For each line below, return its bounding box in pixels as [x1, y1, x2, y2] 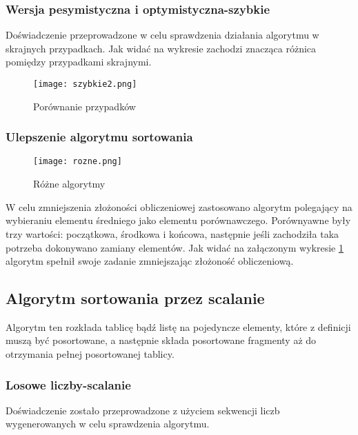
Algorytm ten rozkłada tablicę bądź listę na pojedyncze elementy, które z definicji [6, 319, 351, 334]
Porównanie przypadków [33, 99, 136, 113]
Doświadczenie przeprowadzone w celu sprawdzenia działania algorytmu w [6, 28, 319, 42]
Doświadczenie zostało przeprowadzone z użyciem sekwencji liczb [6, 403, 280, 417]
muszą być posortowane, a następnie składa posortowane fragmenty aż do [6, 333, 317, 347]
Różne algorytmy [33, 176, 106, 191]
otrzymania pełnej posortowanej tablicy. [6, 347, 175, 361]
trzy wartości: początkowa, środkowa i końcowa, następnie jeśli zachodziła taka [6, 226, 339, 241]
